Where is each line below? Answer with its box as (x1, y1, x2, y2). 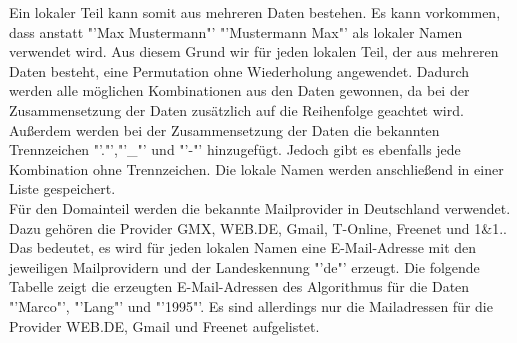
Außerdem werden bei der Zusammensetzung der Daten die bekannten (9, 119, 440, 140)
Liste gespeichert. (9, 178, 116, 199)
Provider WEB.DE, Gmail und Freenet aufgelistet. (9, 315, 320, 336)
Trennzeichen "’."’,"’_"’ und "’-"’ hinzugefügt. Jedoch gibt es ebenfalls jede (9, 139, 461, 160)
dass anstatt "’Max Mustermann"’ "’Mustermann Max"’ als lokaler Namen (9, 21, 463, 42)
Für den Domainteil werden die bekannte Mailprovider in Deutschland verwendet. (9, 197, 511, 218)
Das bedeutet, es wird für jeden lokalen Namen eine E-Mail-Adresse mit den (9, 237, 477, 258)
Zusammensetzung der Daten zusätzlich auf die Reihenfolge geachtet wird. (9, 99, 464, 120)
